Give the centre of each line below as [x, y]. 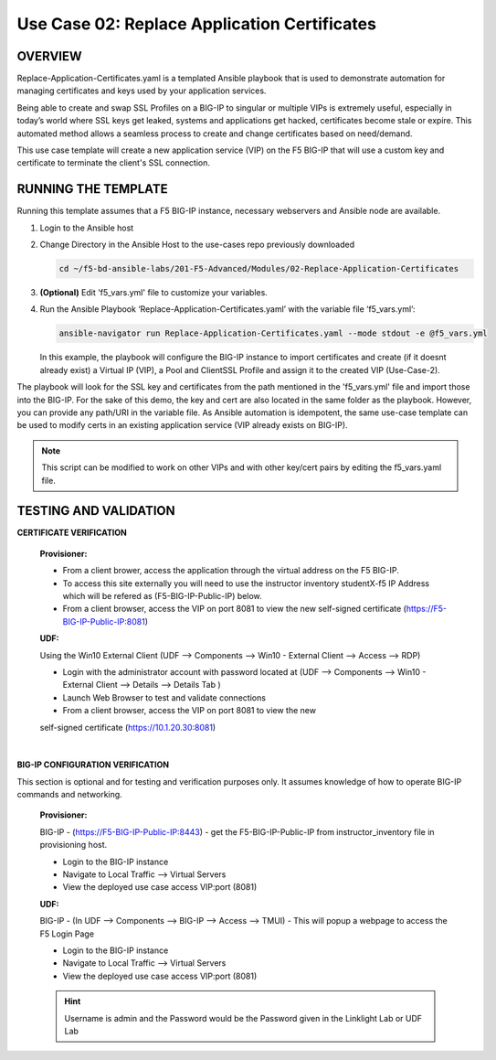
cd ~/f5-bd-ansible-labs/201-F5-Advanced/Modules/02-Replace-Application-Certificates [259, 269]
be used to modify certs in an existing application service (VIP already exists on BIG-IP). [182, 425]
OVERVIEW [49, 56]
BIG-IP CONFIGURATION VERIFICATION [93, 765]
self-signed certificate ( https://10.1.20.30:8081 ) [128, 727]
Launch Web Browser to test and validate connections [164, 697]
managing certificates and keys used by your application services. [142, 91]
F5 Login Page [67, 934]
